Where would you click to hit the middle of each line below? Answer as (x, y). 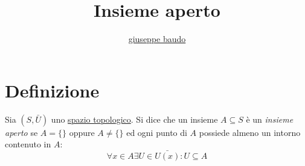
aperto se (21, 132)
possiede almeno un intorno (250, 132)
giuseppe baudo (157, 39)
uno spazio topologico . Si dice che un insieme (134, 119)
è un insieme (270, 119)
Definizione (52, 90)
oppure (82, 132)
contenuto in (28, 144)
